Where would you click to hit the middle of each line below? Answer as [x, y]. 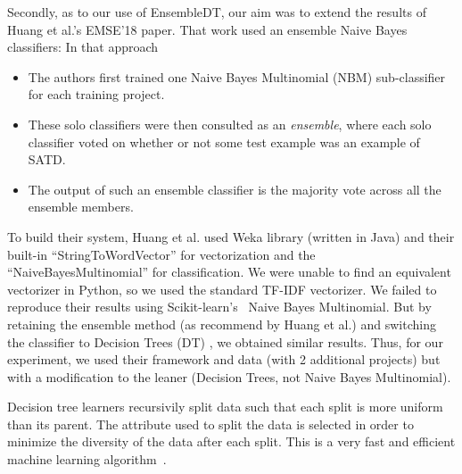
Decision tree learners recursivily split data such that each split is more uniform [225, 407]
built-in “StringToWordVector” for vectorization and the [161, 254]
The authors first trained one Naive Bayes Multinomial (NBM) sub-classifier [237, 76]
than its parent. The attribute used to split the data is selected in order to [210, 424]
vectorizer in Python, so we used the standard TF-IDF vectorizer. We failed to [222, 289]
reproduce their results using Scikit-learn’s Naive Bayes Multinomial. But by [219, 307]
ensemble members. [81, 207]
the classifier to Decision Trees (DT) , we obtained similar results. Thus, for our [225, 341]
